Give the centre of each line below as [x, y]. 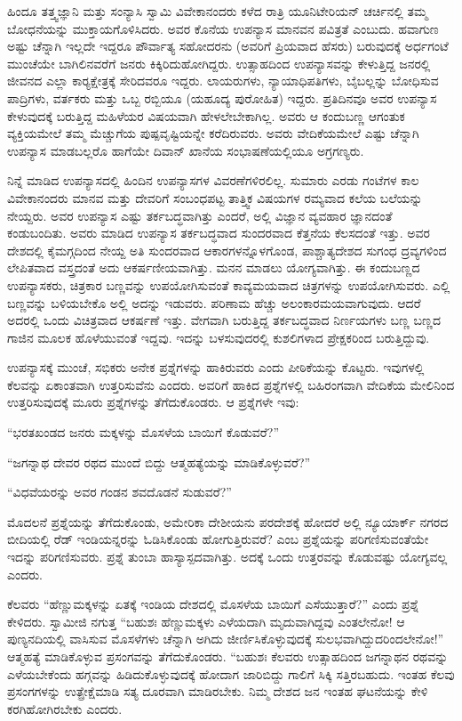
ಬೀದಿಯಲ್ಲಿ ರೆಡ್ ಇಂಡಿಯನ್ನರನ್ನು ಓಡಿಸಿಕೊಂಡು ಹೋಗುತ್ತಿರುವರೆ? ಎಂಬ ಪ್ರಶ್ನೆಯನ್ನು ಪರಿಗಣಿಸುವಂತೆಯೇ [218, 539]
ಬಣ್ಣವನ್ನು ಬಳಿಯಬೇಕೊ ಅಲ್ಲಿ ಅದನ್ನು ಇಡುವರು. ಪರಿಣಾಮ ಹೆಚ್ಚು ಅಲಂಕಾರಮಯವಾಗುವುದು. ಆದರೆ [214, 302]
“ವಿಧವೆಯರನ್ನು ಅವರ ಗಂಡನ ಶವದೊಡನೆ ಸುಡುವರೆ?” [119, 492]
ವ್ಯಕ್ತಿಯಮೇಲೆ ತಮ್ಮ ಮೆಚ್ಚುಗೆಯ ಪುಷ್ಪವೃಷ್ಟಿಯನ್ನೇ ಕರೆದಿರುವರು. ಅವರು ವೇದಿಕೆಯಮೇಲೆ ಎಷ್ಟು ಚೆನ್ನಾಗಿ [213, 133]
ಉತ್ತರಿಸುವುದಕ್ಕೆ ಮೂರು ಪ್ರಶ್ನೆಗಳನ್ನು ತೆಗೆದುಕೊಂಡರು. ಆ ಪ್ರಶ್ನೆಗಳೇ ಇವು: [153, 402]
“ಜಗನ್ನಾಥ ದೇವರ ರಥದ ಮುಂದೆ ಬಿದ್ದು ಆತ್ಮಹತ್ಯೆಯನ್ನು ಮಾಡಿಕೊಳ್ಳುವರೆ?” [159, 462]
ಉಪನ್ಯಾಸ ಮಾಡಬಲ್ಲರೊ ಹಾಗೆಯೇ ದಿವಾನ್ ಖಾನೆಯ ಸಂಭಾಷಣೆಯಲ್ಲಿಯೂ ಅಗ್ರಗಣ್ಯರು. [186, 150]
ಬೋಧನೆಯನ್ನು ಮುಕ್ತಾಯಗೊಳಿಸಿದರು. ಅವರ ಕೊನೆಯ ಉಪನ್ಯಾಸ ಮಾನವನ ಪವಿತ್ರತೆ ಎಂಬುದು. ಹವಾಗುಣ [223, 28]
